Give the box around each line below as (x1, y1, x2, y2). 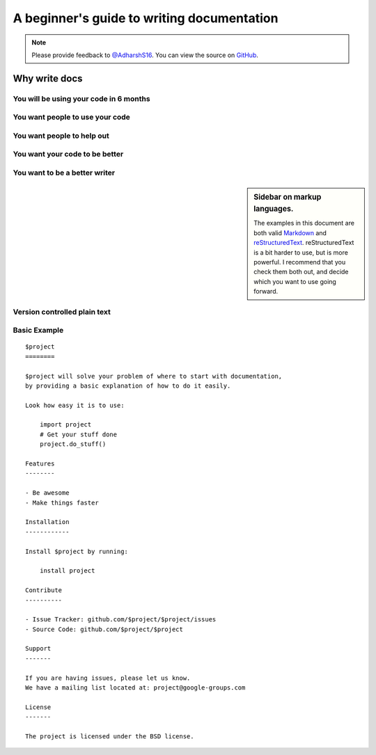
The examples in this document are (253, 219, 355, 228)
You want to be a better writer (13, 168, 116, 177)
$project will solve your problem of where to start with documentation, (25, 372, 283, 380)
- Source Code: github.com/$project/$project (25, 625, 184, 633)
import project (39, 421, 92, 429)
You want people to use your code (13, 112, 130, 122)
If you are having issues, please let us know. (25, 674, 191, 682)
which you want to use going (253, 277, 337, 285)
